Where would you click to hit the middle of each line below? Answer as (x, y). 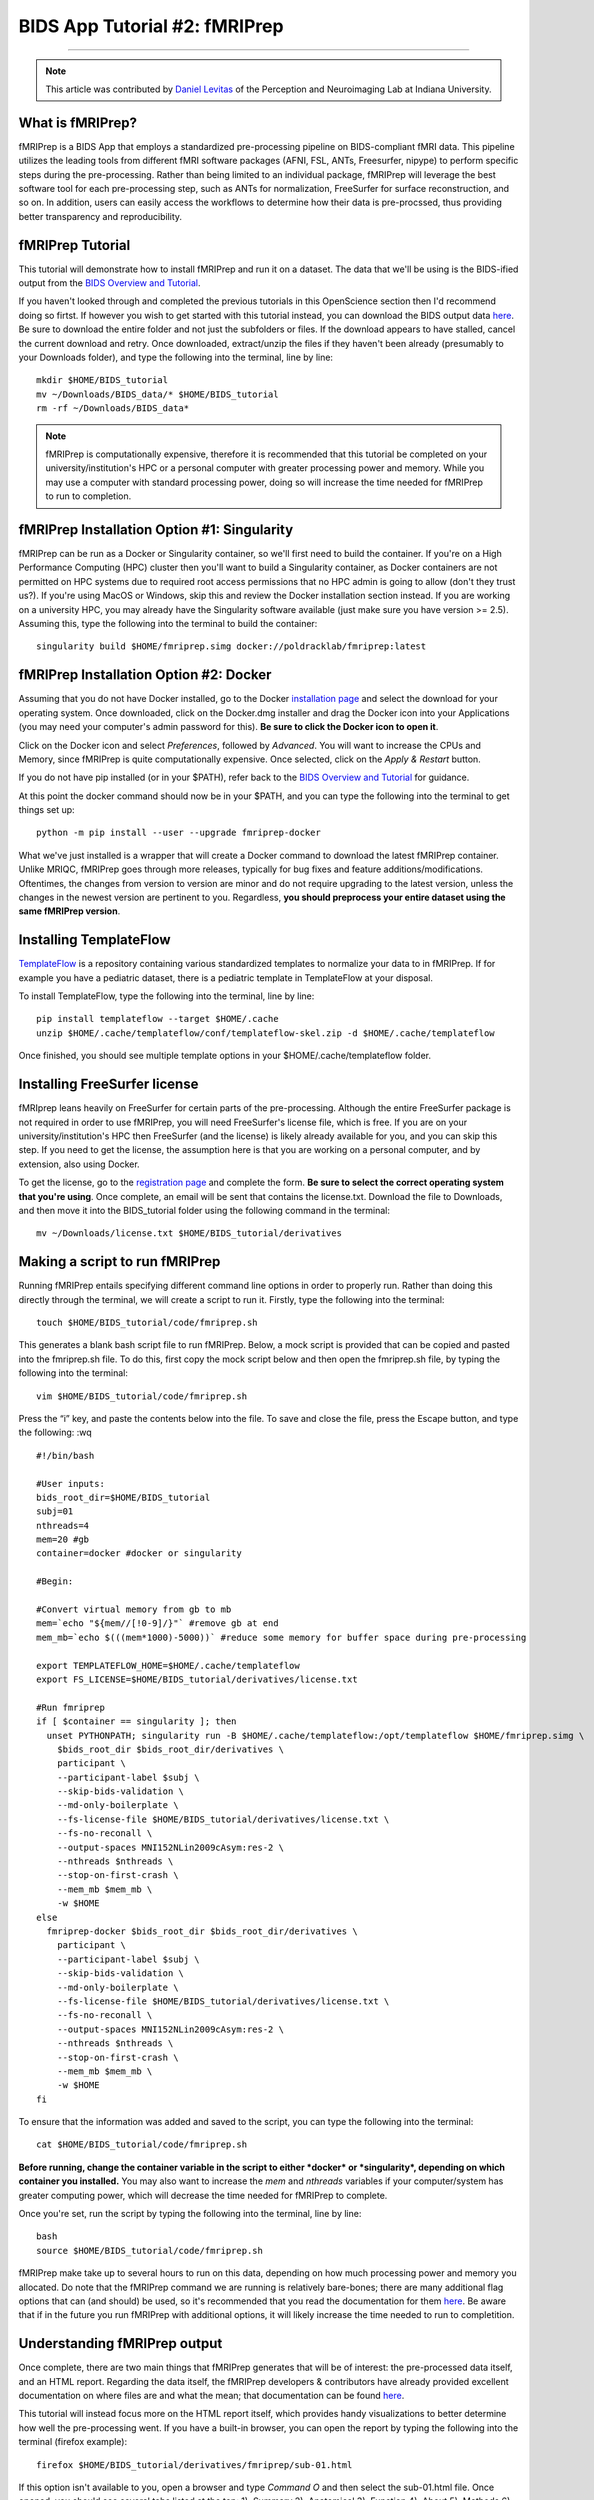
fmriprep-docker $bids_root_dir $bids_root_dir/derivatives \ (202, 1931)
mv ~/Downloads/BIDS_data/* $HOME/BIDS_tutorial (157, 394)
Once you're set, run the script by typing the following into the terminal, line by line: (190, 2214)
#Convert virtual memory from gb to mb (134, 1609)
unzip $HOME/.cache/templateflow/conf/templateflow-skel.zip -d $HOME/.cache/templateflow (265, 1033)
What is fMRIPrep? (77, 122)
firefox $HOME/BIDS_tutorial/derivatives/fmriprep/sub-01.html (194, 2464)
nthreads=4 (63, 1525)
